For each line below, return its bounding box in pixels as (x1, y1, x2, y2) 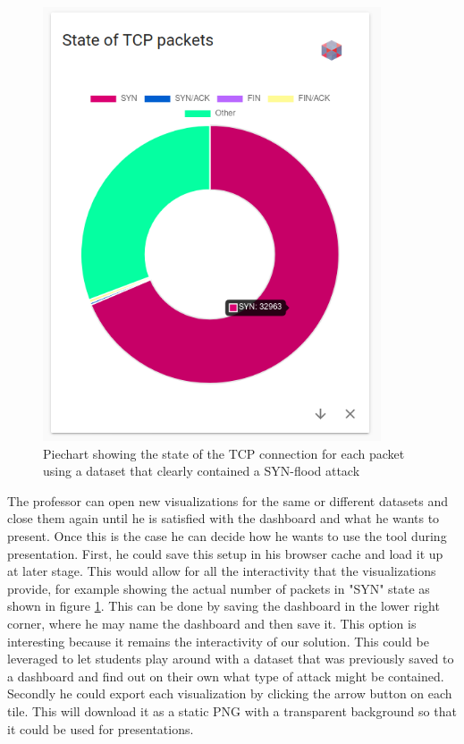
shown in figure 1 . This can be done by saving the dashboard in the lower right (7, 596, 440, 615)
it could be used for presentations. (7, 719, 194, 738)
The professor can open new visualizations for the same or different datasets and (7, 491, 449, 510)
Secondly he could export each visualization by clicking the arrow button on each (7, 684, 452, 703)
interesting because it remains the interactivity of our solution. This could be (7, 631, 429, 650)
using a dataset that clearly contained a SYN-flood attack (43, 461, 360, 480)
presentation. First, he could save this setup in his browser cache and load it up (7, 544, 443, 562)
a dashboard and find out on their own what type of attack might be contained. (7, 666, 444, 685)
